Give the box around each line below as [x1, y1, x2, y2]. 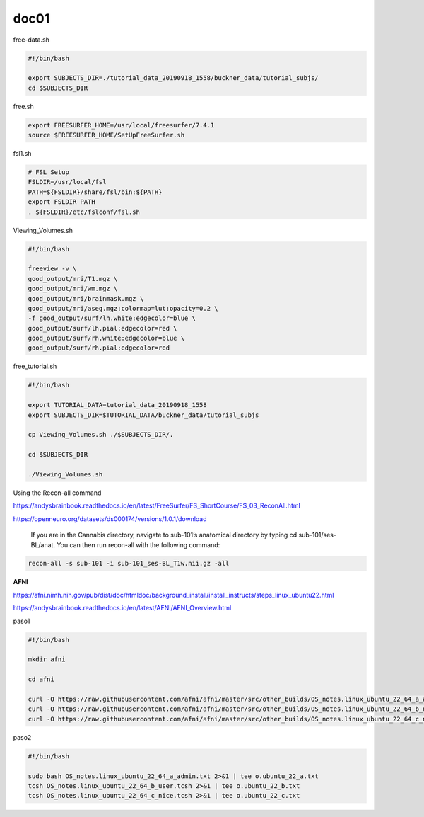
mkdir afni [28, 656, 66, 663]
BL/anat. [30, 540, 56, 549]
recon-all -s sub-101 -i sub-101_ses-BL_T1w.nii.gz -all [28, 559, 230, 568]
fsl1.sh [13, 149, 32, 158]
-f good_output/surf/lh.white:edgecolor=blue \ [28, 314, 196, 322]
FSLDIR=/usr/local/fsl [28, 178, 107, 186]
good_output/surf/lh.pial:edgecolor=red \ [28, 324, 177, 332]
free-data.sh [13, 35, 49, 44]
